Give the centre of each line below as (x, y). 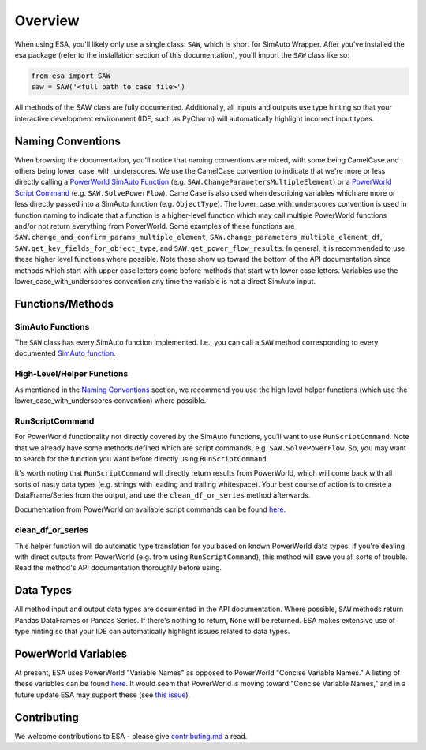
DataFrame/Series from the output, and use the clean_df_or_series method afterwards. (163, 495)
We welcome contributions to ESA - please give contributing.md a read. (131, 736)
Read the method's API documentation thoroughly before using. (118, 568)
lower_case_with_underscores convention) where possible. (110, 400)
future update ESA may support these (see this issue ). (103, 695)
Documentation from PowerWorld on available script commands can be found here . (150, 509)
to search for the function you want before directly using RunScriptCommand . (142, 458)
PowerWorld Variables (71, 653)
